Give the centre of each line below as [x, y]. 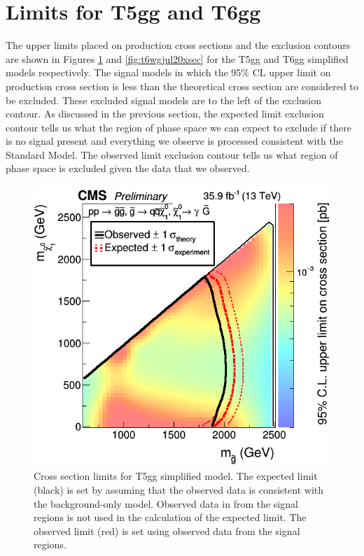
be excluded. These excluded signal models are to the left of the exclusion [164, 100]
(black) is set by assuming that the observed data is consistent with [179, 490]
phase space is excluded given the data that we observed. [128, 168]
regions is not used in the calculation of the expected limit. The [170, 517]
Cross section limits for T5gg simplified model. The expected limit [176, 476]
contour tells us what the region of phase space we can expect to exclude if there [178, 127]
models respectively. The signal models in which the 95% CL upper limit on [168, 72]
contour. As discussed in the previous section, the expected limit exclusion [165, 114]
